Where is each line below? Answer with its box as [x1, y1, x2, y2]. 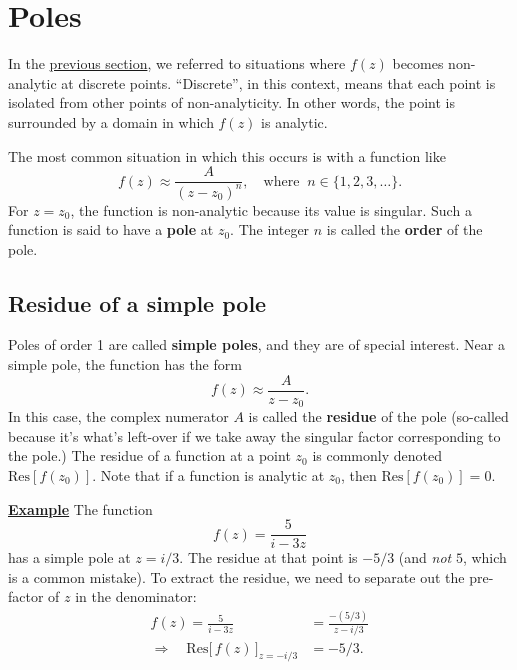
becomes [392, 53, 444, 74]
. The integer [230, 219, 310, 240]
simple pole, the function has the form [8, 354, 242, 375]
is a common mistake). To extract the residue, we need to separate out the [8, 566, 465, 587]
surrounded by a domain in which [8, 111, 214, 132]
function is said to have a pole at [8, 219, 214, 240]
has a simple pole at [8, 547, 131, 568]
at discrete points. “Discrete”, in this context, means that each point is [61, 72, 496, 93]
